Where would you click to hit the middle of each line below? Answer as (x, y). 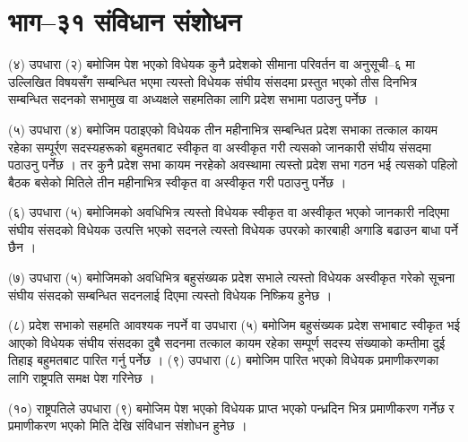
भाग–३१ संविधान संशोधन (125, 21)
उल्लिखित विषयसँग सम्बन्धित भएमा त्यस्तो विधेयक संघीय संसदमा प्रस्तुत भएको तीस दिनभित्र (213, 81)
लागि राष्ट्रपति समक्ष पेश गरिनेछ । (82, 378)
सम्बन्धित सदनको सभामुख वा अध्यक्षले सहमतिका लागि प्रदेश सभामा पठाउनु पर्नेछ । (194, 99)
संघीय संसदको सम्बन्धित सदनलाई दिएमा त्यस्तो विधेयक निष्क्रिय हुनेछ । (170, 295)
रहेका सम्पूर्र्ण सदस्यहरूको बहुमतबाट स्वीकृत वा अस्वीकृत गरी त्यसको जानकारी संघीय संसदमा (220, 147)
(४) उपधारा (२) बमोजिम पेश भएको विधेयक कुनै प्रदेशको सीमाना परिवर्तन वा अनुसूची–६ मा (212, 64)
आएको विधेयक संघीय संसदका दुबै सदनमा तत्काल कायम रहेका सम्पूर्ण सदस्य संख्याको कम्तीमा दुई (227, 342)
